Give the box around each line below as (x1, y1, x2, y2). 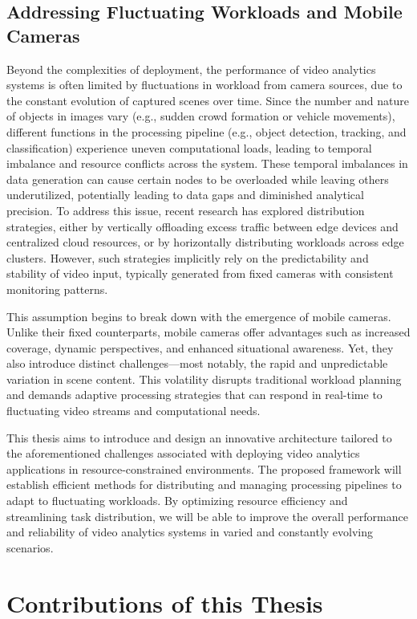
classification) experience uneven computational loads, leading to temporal (6, 139, 372, 156)
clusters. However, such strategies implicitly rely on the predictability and (6, 249, 369, 266)
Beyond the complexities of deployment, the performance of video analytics (6, 60, 376, 77)
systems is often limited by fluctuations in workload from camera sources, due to (6, 76, 403, 93)
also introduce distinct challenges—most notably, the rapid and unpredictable (6, 355, 388, 372)
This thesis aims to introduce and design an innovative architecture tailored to (6, 429, 392, 446)
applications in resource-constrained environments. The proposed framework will (6, 460, 402, 477)
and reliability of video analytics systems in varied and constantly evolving (6, 523, 374, 540)
